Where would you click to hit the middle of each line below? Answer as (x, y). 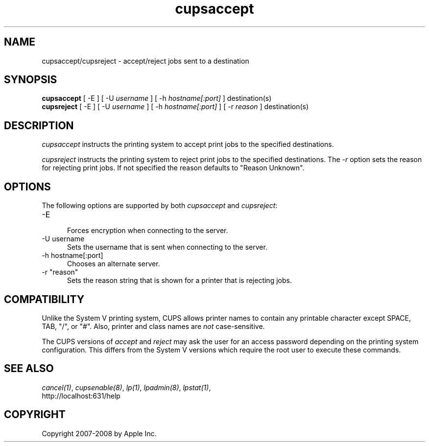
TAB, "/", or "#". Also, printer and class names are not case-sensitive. (153, 326)
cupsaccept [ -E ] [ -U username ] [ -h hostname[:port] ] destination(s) (157, 98)
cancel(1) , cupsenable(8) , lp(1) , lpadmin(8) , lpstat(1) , (126, 387)
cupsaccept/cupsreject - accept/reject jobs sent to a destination (145, 61)
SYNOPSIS (31, 80)
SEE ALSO (29, 369)
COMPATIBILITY (44, 299)
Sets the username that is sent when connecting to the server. (167, 247)
